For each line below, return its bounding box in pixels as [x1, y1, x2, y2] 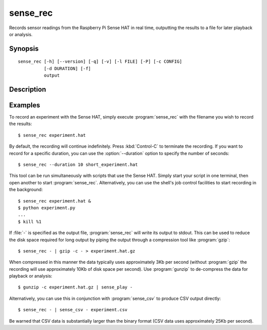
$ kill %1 [18, 219, 42, 224]
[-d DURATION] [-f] [44, 66, 91, 71]
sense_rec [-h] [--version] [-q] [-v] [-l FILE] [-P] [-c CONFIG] [18, 59, 182, 64]
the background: [9, 187, 43, 193]
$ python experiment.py [18, 205, 76, 210]
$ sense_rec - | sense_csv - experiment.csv [18, 307, 128, 313]
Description [9, 85, 46, 93]
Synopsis [9, 44, 39, 53]
